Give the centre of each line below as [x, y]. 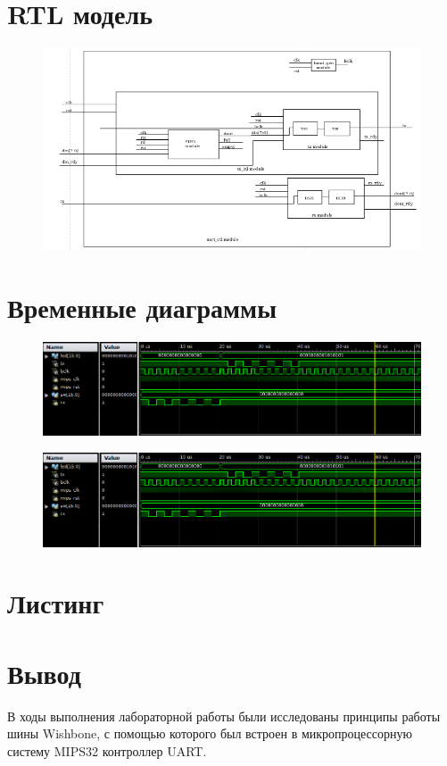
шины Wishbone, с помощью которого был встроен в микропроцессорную [210, 733]
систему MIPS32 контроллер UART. [107, 750]
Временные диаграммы [142, 307]
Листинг [56, 603]
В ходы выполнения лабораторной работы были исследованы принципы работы [224, 716]
